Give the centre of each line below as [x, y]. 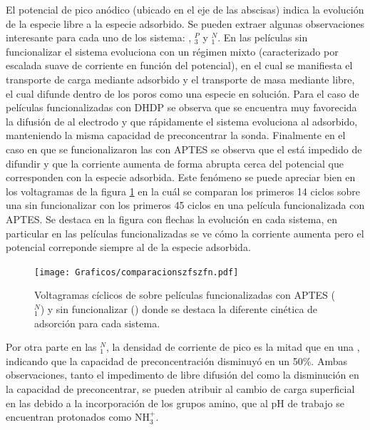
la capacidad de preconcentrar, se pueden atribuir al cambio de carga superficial [180, 388]
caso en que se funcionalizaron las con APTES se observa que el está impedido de [184, 149]
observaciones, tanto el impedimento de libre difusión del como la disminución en [183, 375]
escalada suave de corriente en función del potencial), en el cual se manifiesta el [179, 65]
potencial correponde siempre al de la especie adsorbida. [128, 247]
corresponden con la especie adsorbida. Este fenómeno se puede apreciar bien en [181, 177]
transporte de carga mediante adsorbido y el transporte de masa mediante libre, [180, 79]
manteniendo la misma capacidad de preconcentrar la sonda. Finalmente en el [176, 135]
